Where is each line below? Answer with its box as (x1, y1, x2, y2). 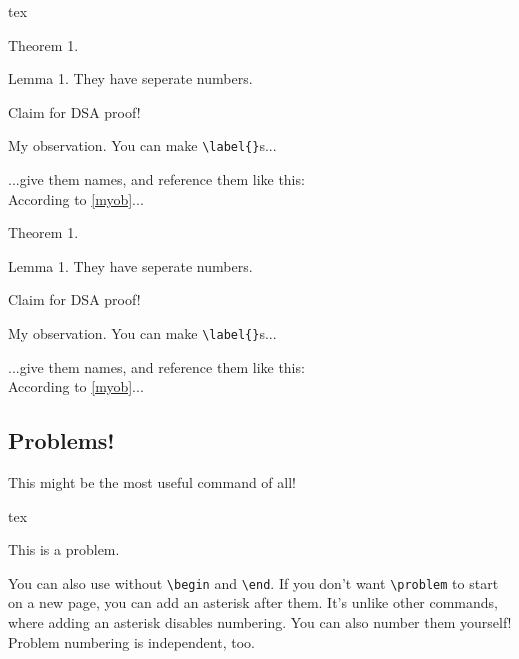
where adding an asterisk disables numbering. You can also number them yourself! (8, 612, 512, 633)
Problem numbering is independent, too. (8, 631, 255, 652)
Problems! (8, 425, 115, 456)
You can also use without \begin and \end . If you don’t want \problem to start (8, 572, 499, 593)
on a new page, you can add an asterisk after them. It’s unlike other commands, (8, 592, 499, 613)
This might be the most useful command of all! (8, 472, 296, 493)
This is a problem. (8, 539, 120, 560)
